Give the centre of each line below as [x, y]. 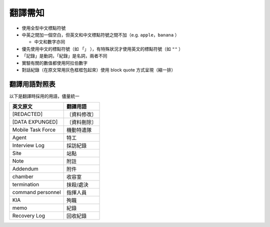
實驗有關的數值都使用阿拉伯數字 [54, 63]
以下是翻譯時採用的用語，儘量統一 [44, 96]
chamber [23, 176]
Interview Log [28, 145]
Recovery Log [28, 216]
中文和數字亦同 [49, 42]
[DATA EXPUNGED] [35, 122]
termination [26, 184]
